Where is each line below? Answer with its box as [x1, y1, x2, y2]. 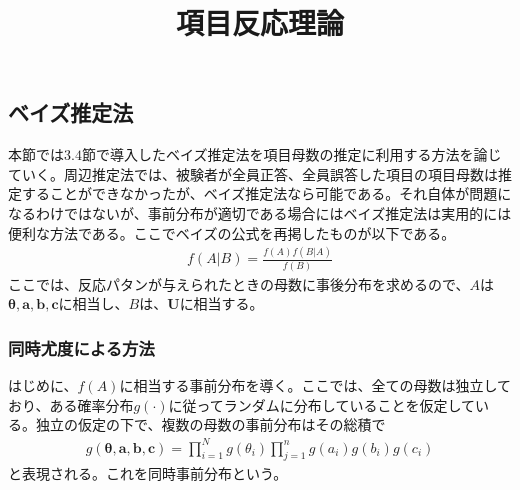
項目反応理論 [175, 2, 344, 43]
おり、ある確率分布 [8, 394, 134, 415]
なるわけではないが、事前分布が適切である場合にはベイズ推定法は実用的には [8, 202, 512, 223]
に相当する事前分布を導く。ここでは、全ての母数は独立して [119, 375, 512, 396]
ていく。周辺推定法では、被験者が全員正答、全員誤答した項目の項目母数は [8, 163, 498, 184]
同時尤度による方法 [8, 335, 155, 360]
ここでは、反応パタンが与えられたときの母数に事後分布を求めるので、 [8, 273, 470, 294]
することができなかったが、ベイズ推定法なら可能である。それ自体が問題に [21, 183, 512, 204]
